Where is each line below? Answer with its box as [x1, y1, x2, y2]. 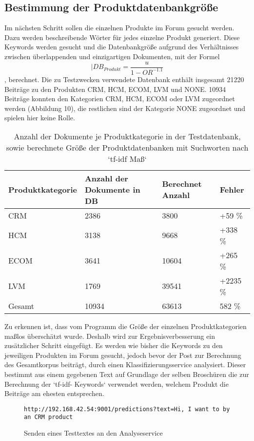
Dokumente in [84, 183, 140, 195]
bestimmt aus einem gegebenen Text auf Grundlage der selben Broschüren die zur [4, 369, 249, 379]
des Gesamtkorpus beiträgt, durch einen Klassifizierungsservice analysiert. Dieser [4, 359, 246, 370]
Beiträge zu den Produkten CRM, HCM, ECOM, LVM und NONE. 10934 [4, 84, 226, 94]
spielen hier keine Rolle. [4, 112, 75, 123]
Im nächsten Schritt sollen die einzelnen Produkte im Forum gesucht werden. [4, 22, 234, 33]
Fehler [219, 183, 244, 195]
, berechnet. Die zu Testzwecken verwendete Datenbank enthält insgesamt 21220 [4, 74, 244, 84]
